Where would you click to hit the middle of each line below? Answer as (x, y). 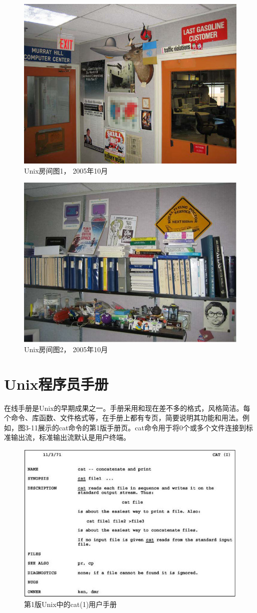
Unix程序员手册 (56, 384)
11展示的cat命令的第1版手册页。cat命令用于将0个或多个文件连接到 (138, 427)
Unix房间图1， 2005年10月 (66, 170)
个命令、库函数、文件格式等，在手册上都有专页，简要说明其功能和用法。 (123, 418)
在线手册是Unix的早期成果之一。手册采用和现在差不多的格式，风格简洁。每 (127, 408)
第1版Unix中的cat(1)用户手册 (71, 604)
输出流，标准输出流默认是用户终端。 (70, 437)
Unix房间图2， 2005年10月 (66, 349)
